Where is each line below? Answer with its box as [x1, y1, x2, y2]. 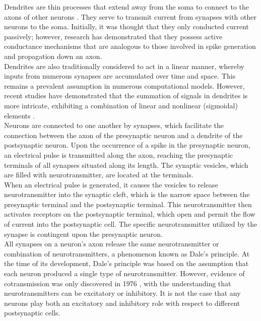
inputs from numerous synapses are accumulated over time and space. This [4, 71, 236, 81]
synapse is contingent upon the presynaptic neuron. [4, 228, 163, 239]
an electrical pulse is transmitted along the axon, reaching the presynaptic [4, 149, 233, 160]
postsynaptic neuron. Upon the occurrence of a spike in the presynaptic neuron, [4, 140, 250, 150]
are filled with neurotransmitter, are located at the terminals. [4, 169, 193, 180]
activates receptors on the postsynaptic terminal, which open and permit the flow [4, 209, 255, 219]
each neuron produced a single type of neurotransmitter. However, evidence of [4, 268, 245, 279]
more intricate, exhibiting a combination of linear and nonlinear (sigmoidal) [4, 100, 238, 110]
